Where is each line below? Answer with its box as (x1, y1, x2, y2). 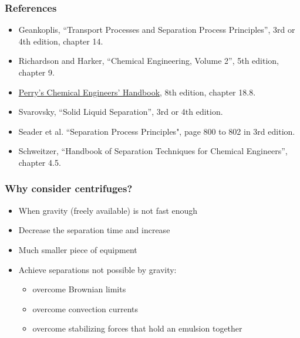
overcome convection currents (32, 302, 139, 315)
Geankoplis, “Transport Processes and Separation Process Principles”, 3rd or (18, 23, 295, 36)
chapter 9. (18, 66, 55, 78)
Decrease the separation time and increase (18, 224, 170, 236)
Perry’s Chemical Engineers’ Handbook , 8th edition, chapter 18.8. (18, 86, 256, 98)
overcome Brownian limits (32, 283, 126, 295)
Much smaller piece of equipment (18, 243, 137, 255)
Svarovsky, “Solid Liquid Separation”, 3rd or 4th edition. (18, 105, 223, 118)
